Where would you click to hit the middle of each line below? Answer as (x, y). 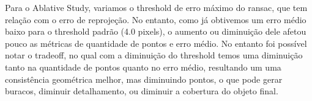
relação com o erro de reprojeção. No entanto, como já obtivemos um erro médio (156, 19)
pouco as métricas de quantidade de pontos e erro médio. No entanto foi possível (156, 43)
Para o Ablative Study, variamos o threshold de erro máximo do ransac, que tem (156, 7)
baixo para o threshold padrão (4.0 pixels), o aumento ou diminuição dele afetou (156, 31)
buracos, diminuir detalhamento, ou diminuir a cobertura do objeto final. (142, 91)
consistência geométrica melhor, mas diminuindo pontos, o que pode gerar (144, 79)
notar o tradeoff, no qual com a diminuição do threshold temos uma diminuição (154, 55)
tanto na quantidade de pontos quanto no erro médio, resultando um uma (143, 67)
